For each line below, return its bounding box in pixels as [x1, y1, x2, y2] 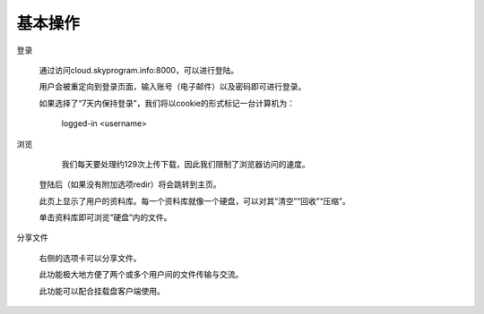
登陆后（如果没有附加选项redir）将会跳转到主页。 [39, 179, 221, 190]
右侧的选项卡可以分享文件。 [39, 252, 142, 263]
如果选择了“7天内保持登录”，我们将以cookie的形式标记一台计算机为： [39, 98, 296, 108]
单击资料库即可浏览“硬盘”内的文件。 [39, 212, 172, 223]
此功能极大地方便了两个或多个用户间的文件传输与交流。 [39, 269, 244, 280]
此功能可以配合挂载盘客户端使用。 [39, 285, 165, 296]
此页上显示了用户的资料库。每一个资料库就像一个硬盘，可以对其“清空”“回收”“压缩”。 [39, 195, 350, 206]
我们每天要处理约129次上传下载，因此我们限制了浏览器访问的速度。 [61, 158, 310, 169]
